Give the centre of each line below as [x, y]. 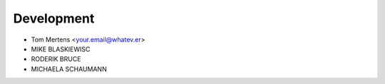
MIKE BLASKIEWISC [61, 49]
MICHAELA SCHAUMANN [69, 69]
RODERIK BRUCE [56, 59]
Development [54, 18]
